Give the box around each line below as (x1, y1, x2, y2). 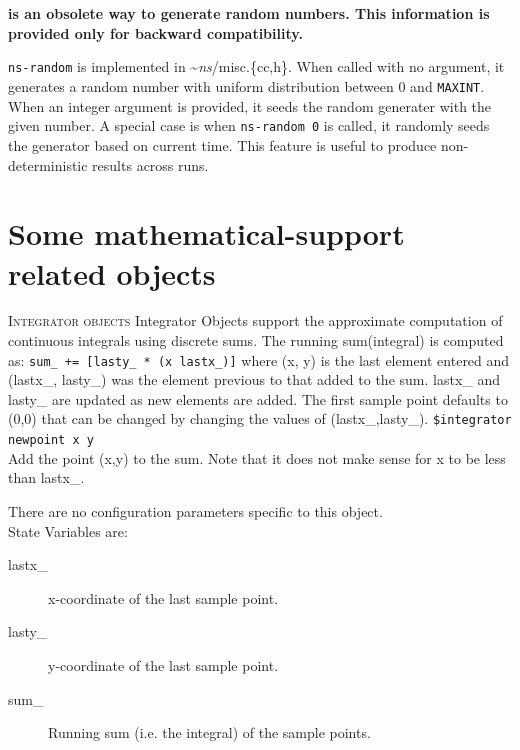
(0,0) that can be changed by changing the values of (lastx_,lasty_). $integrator (8, 408, 512, 429)
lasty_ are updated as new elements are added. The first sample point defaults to (8, 388, 508, 409)
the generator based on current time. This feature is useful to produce (8, 134, 437, 155)
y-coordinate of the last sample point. (48, 654, 279, 675)
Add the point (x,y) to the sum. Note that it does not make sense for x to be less (8, 447, 506, 468)
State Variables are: (8, 520, 128, 541)
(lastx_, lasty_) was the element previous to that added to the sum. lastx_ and (8, 369, 501, 390)
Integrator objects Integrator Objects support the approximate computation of (8, 310, 503, 331)
